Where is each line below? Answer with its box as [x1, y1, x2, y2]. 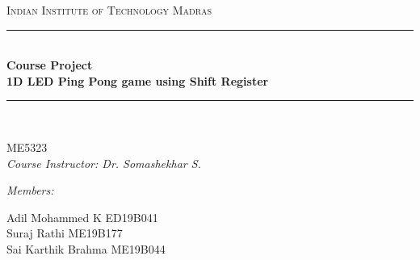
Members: [6, 182, 54, 199]
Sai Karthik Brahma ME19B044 [6, 240, 166, 257]
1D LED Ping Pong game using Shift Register [6, 72, 269, 89]
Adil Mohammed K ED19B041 [6, 208, 158, 225]
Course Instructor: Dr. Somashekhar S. [6, 154, 201, 171]
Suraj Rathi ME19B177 [6, 224, 123, 241]
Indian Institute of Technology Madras [6, 2, 212, 18]
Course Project [6, 57, 93, 73]
